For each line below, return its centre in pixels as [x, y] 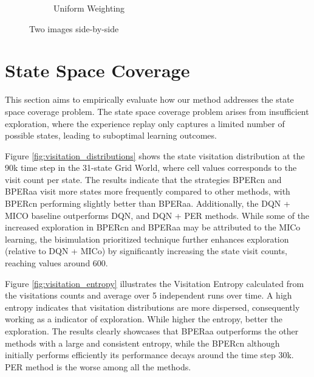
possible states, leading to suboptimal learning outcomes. [111, 135]
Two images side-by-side [74, 28]
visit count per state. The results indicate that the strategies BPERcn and [143, 179]
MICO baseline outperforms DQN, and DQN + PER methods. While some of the [157, 215]
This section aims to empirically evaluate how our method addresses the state [149, 99]
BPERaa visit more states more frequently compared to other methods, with [148, 191]
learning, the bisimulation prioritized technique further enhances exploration [147, 239]
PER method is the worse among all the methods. [98, 366]
